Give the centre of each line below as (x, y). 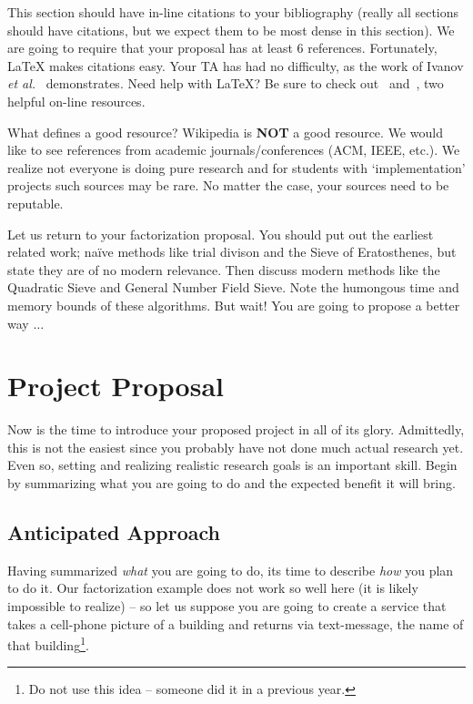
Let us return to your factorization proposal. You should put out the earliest (221, 234)
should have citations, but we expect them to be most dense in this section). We (231, 30)
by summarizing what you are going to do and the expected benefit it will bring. (231, 483)
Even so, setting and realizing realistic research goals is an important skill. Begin (232, 465)
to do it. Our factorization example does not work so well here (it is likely (213, 588)
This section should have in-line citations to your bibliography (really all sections (233, 12)
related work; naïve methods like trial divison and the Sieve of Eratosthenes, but (232, 252)
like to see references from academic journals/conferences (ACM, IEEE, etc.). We (234, 150)
